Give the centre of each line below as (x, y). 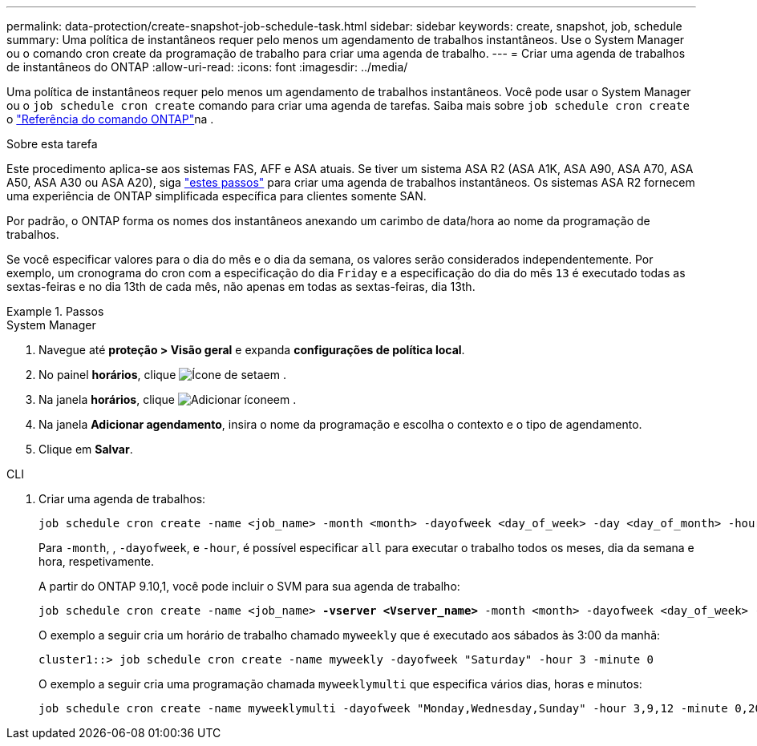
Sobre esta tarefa (52, 144)
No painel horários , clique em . (162, 375)
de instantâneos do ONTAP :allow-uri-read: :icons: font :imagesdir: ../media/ (207, 67)
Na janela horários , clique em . (168, 399)
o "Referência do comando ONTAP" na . (110, 119)
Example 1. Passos (55, 311)
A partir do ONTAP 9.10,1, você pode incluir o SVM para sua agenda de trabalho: (249, 586)
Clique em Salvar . (86, 449)
